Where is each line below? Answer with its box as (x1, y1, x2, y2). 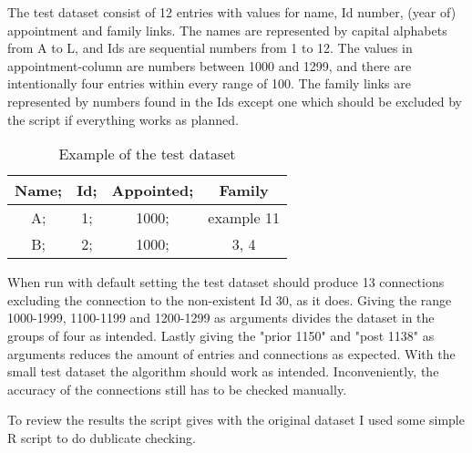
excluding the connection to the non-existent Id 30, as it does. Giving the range (7, 290, 452, 309)
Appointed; (111, 180, 194, 201)
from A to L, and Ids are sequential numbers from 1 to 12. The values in (7, 38, 413, 57)
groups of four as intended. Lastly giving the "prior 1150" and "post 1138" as (7, 325, 435, 345)
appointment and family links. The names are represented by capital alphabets (7, 20, 447, 39)
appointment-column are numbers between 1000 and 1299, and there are (7, 56, 412, 75)
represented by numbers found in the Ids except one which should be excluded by (7, 91, 462, 110)
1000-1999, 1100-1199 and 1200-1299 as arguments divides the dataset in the (7, 308, 435, 327)
